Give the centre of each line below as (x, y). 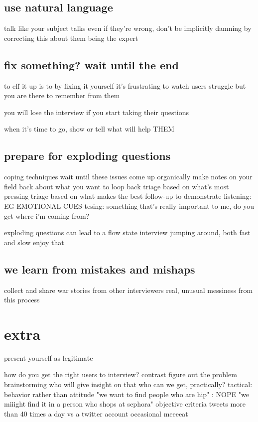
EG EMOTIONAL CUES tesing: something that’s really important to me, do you (129, 206)
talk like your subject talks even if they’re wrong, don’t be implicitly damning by (128, 28)
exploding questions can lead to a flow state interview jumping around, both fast (127, 232)
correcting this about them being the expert (71, 38)
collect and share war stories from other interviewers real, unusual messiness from (129, 290)
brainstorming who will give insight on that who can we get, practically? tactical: (128, 384)
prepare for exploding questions (87, 156)
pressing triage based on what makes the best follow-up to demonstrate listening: (128, 196)
